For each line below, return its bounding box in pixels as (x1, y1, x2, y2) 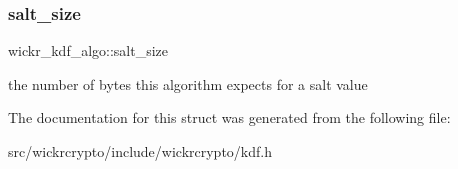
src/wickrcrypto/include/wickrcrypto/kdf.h (8, 141, 272, 161)
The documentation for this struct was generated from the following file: (8, 107, 451, 128)
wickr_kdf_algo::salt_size (8, 40, 169, 61)
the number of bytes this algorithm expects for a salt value (8, 73, 368, 94)
